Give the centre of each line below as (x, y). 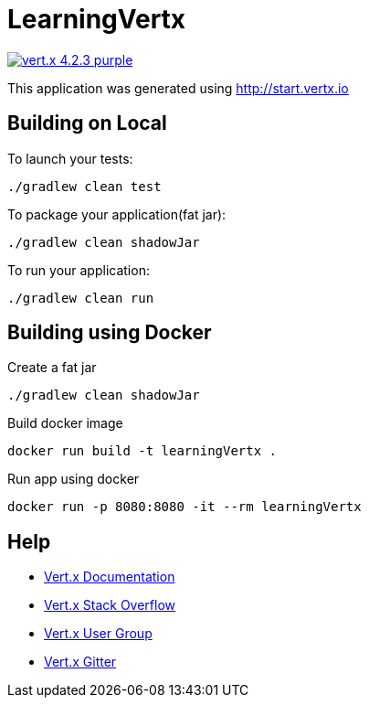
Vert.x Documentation (110, 577)
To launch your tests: (70, 158)
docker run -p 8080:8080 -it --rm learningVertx (184, 507)
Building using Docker (110, 333)
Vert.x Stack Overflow (110, 605)
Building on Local (87, 123)
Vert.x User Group (98, 634)
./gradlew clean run (81, 298)
